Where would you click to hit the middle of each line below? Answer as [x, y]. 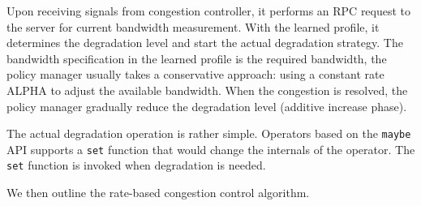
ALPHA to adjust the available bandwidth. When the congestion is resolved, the [207, 90]
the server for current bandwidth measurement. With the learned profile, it [193, 26]
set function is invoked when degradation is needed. [136, 165]
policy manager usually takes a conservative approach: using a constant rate [195, 74]
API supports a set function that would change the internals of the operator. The [211, 149]
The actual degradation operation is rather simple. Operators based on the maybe [209, 133]
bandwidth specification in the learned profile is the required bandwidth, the [197, 58]
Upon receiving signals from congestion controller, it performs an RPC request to [209, 11]
